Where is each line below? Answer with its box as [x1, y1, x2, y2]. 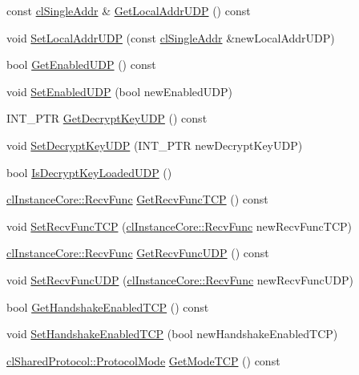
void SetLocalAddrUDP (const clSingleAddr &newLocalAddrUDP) [6, 29, 335, 46]
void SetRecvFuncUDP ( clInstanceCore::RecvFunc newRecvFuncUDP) [6, 271, 353, 288]
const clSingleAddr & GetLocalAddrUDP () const [6, 2, 251, 18]
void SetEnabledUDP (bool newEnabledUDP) [6, 83, 233, 99]
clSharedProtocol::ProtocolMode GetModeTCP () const [6, 352, 280, 369]
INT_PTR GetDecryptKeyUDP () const [6, 110, 208, 127]
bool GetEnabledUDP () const [6, 56, 156, 73]
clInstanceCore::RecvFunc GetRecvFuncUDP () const [6, 244, 269, 261]
